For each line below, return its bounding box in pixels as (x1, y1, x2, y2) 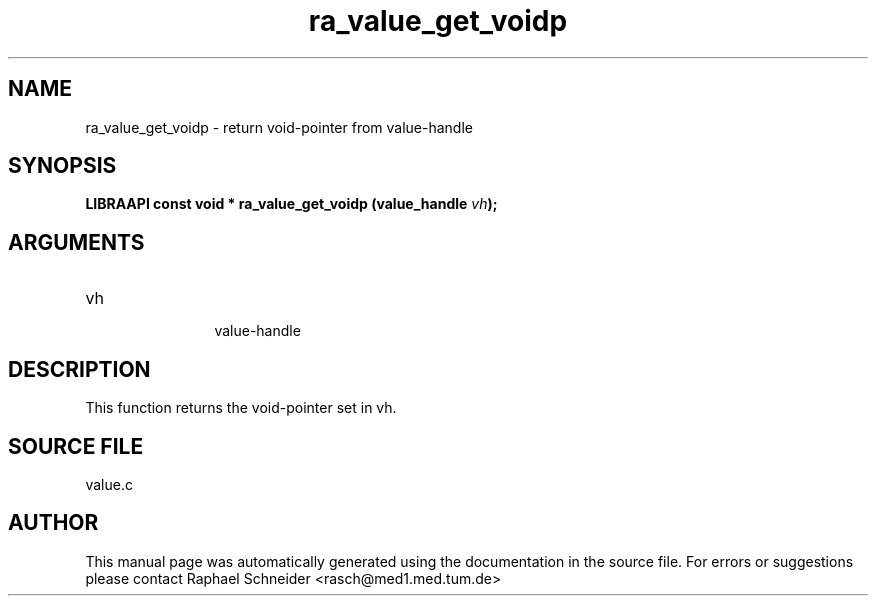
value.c (85, 475, 133, 493)
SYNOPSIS (8, 153, 117, 179)
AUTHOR (8, 510, 99, 536)
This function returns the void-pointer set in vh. (85, 399, 397, 417)
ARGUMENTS (8, 229, 145, 255)
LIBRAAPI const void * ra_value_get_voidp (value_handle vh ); (85, 195, 498, 213)
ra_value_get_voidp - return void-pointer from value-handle (85, 118, 473, 136)
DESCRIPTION (8, 356, 151, 382)
